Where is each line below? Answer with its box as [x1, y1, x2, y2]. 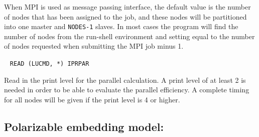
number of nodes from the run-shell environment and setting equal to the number [4, 31, 255, 41]
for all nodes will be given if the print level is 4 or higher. [4, 94, 180, 104]
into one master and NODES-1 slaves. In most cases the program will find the [4, 21, 238, 32]
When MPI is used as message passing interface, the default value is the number [4, 2, 251, 12]
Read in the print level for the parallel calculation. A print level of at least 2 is [4, 74, 246, 85]
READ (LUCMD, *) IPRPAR [10, 60, 89, 68]
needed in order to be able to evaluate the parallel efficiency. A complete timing [4, 84, 249, 95]
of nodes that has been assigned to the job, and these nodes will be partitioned [4, 11, 247, 22]
